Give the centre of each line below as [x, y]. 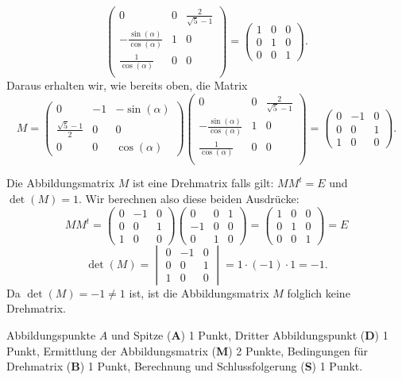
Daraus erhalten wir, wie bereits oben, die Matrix [127, 84]
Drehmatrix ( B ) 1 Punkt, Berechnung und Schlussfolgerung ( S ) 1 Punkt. [185, 366]
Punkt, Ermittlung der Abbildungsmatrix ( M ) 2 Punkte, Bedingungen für [187, 350]
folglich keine [319, 292]
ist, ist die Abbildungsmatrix [199, 292]
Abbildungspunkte [51, 335]
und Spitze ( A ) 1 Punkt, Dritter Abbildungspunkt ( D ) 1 [249, 335]
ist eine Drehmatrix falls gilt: [203, 183]
